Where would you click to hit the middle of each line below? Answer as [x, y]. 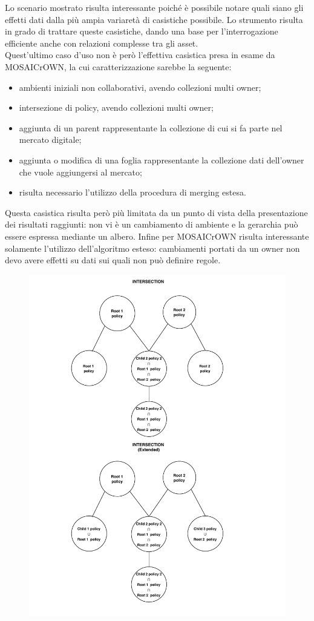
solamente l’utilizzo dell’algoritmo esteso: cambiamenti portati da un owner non [152, 248]
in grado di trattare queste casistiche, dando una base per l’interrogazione [142, 31]
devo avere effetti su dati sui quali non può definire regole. [113, 260]
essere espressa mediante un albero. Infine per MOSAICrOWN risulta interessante [157, 236]
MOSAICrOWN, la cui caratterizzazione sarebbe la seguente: [118, 66]
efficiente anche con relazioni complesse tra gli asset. [102, 43]
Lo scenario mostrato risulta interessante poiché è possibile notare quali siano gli [154, 7]
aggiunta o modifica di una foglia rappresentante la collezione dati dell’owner [162, 159]
